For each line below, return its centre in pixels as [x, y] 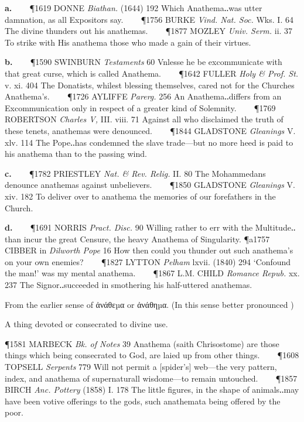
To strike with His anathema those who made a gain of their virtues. [128, 42]
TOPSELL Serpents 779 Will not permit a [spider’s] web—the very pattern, [141, 367]
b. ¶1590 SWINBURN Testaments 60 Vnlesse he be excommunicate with [144, 62]
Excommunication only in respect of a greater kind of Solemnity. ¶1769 [140, 107]
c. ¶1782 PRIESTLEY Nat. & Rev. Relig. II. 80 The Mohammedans [135, 173]
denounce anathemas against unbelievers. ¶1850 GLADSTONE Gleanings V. [150, 185]
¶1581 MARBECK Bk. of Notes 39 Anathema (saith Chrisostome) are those [142, 343]
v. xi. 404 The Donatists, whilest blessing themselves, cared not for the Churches [150, 85]
